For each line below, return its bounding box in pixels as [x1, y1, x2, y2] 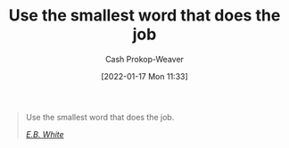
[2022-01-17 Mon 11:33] [101, 70, 188, 81]
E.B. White [25, 128, 64, 139]
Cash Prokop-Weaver [104, 53, 185, 64]
